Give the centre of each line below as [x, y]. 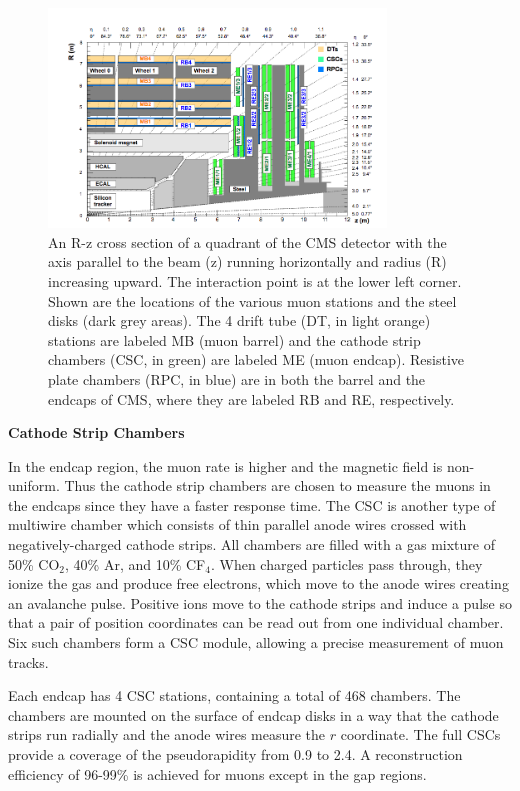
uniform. [34, 485]
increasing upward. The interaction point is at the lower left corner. [255, 280]
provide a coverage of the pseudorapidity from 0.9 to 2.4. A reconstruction [235, 754]
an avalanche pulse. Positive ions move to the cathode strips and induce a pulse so [260, 602]
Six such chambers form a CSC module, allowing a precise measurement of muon [256, 642]
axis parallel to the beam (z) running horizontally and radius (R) [247, 261]
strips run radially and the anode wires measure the [167, 734]
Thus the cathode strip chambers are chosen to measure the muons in [277, 485]
